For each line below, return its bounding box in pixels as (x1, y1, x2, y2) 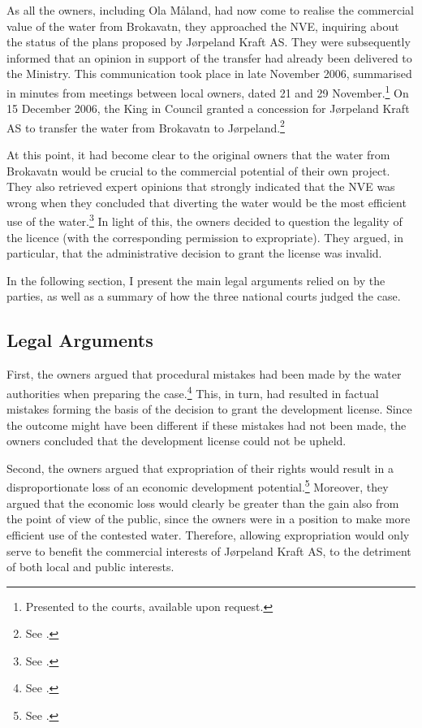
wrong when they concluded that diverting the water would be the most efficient (6, 193, 407, 210)
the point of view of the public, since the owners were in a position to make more (6, 510, 411, 527)
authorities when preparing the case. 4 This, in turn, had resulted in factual (6, 382, 379, 401)
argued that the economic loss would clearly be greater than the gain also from (6, 494, 399, 511)
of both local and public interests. (6, 558, 174, 575)
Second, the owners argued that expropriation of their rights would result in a (6, 459, 394, 476)
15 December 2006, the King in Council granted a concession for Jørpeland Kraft (6, 100, 410, 117)
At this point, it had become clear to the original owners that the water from (6, 146, 390, 163)
